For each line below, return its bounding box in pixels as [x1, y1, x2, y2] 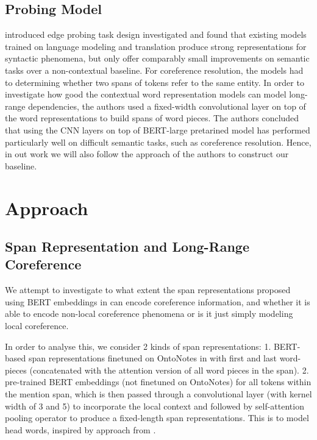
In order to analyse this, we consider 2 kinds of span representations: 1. [5, 339, 271, 352]
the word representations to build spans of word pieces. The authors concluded [5, 112, 299, 124]
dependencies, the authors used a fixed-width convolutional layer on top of [28, 99, 306, 112]
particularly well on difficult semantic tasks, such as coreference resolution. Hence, [5, 135, 312, 148]
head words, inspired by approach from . [5, 423, 156, 436]
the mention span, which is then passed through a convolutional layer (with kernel [5, 388, 312, 400]
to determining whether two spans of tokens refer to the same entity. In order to [5, 76, 304, 88]
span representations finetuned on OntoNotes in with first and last [28, 352, 277, 364]
